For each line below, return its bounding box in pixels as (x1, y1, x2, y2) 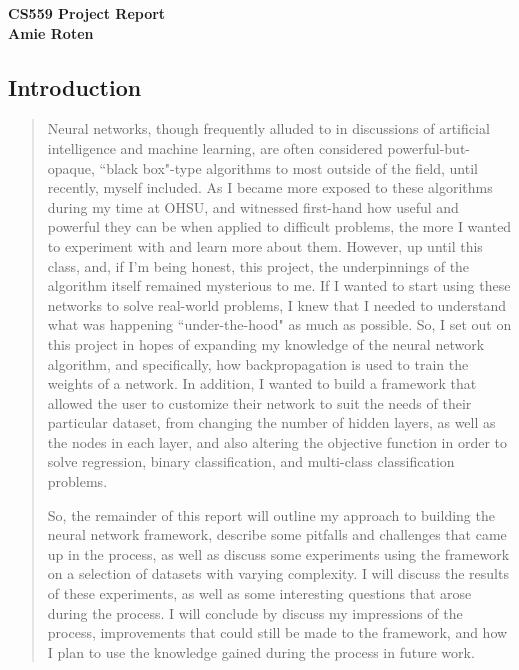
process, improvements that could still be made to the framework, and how (47, 622, 508, 643)
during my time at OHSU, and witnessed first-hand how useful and (47, 196, 459, 217)
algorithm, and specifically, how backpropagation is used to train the (47, 353, 469, 374)
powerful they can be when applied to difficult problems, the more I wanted (47, 216, 512, 237)
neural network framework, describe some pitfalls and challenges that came (47, 524, 507, 545)
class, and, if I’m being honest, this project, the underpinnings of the (47, 255, 470, 276)
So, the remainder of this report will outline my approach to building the (47, 504, 495, 525)
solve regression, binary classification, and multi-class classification (47, 451, 455, 472)
